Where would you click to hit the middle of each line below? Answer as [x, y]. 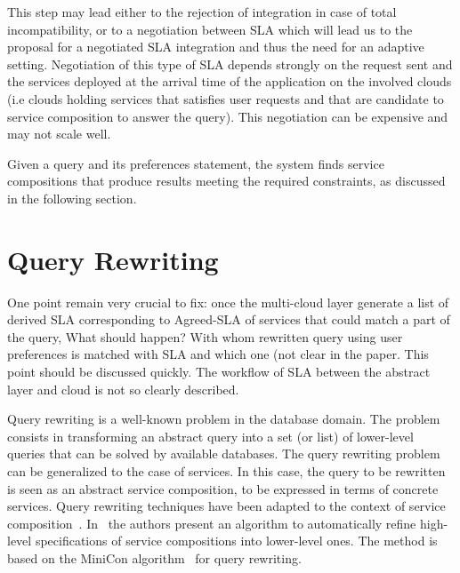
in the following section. [72, 198]
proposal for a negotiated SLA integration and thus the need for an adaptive [216, 47]
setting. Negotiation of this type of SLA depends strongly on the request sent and [230, 64]
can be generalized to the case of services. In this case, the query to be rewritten [226, 471]
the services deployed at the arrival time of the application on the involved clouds [230, 81]
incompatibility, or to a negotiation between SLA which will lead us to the [210, 29]
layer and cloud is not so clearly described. [123, 389]
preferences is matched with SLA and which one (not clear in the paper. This [218, 354]
